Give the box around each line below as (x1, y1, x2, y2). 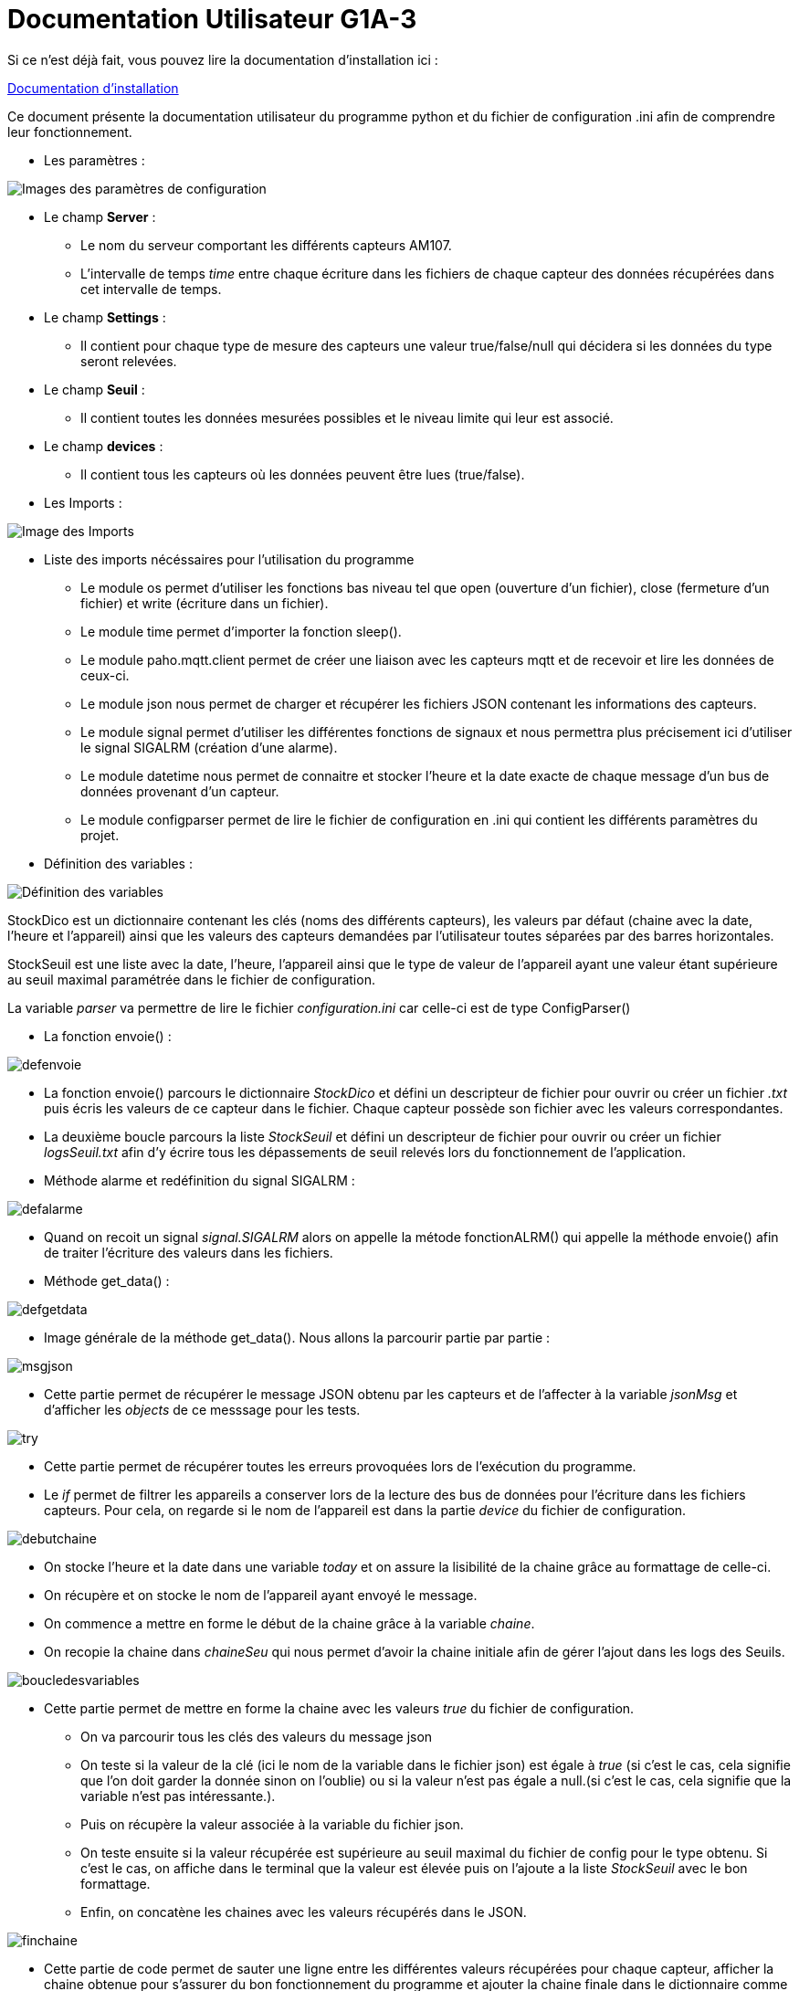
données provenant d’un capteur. (80, 783, 279, 799)
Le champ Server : (44, 208, 156, 225)
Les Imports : (44, 494, 122, 511)
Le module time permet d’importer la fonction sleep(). (80, 623, 402, 639)
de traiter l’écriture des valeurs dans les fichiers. (44, 1244, 333, 1260)
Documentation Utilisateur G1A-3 (7, 4, 417, 35)
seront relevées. (80, 353, 177, 369)
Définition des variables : (44, 855, 193, 871)
